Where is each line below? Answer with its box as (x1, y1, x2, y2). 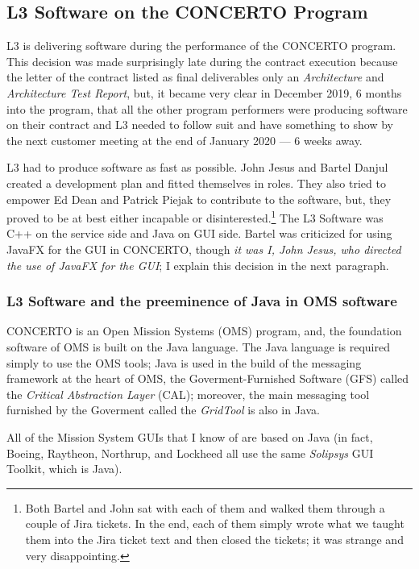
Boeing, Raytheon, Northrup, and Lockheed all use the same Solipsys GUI (6, 444, 374, 461)
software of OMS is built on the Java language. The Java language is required (6, 338, 390, 355)
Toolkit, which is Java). (6, 460, 122, 477)
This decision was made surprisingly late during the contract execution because (6, 52, 398, 69)
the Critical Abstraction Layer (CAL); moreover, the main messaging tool (6, 385, 370, 402)
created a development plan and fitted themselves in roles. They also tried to (6, 174, 386, 191)
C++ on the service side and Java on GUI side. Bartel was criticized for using (6, 225, 392, 242)
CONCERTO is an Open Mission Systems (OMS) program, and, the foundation (6, 322, 402, 339)
